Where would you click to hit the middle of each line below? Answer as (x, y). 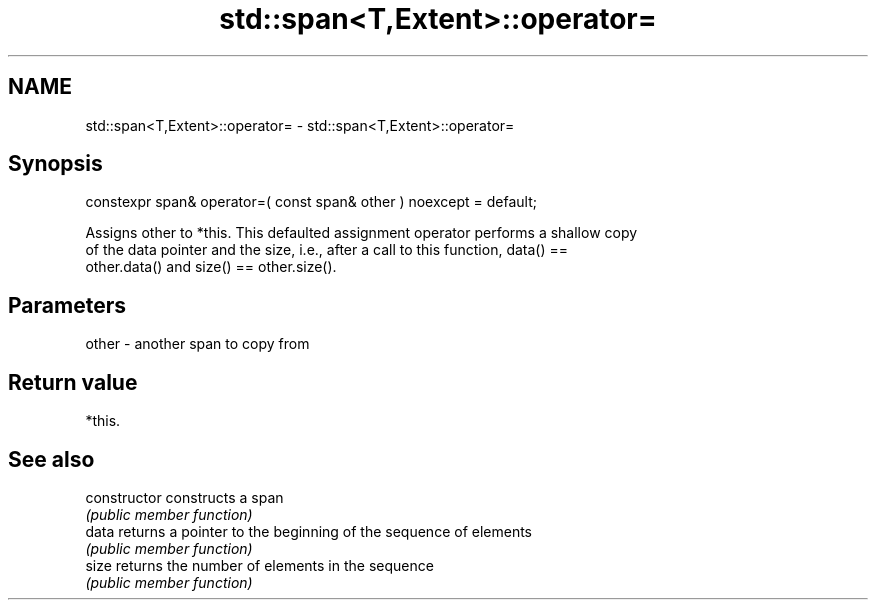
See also (51, 459)
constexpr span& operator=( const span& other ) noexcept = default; (311, 202)
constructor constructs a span (184, 497)
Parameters (67, 305)
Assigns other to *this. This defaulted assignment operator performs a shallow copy (361, 233)
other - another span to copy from (197, 344)
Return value (73, 382)
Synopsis (55, 164)
